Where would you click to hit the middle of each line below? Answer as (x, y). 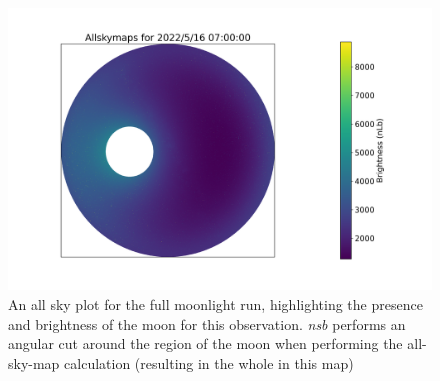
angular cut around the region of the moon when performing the (205, 343)
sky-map (34, 362)
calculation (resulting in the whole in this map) (209, 362)
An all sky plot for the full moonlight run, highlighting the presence (215, 303)
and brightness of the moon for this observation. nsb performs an (207, 323)
